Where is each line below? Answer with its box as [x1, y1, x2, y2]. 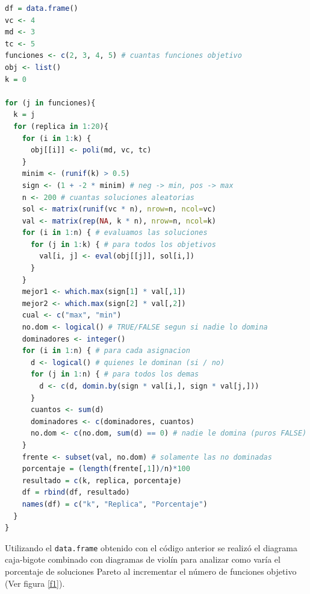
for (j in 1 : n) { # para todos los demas [30, 370, 199, 379]
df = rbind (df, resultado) [22, 488, 130, 497]
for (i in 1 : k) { [22, 134, 91, 143]
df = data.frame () [5, 4, 78, 13]
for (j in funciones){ [5, 98, 96, 107]
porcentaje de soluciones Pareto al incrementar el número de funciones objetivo [5, 564, 297, 577]
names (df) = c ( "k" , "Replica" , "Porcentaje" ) [22, 499, 208, 508]
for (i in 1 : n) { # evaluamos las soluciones [22, 228, 208, 237]
